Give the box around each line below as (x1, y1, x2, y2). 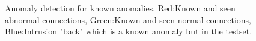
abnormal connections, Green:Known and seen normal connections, (5, 13, 251, 26)
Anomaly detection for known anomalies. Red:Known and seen (5, 2, 236, 14)
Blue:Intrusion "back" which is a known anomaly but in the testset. (5, 25, 252, 37)
